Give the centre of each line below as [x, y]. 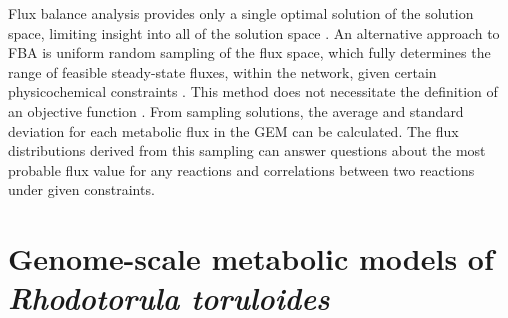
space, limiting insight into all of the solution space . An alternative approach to [254, 32]
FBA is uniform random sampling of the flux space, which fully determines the [249, 52]
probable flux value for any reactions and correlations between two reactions [241, 169]
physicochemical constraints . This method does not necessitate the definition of [253, 91]
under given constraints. [81, 189]
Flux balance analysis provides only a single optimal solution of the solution [241, 13]
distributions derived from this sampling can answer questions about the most [247, 150]
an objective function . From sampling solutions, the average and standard [236, 110]
